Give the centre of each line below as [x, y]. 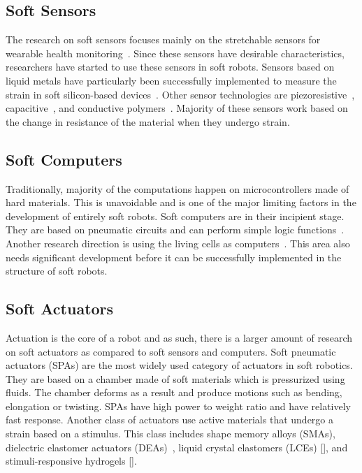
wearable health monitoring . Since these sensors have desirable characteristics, [175, 53]
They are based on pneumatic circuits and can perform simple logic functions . [175, 230]
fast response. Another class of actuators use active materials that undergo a [169, 420]
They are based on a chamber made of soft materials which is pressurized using [175, 378]
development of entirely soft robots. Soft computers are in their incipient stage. [175, 216]
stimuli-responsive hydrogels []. [71, 461]
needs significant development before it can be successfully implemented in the [174, 257]
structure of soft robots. [57, 271]
